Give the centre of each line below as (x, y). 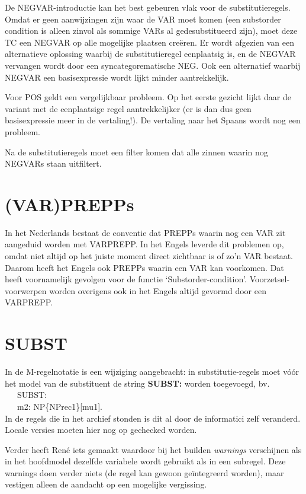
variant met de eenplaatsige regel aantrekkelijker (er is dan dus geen (128, 108)
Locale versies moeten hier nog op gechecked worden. (101, 430)
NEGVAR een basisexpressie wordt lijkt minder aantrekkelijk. (117, 77)
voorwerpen (26, 290)
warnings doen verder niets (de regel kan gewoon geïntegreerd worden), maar (144, 472)
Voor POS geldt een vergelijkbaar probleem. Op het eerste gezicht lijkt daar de (148, 97)
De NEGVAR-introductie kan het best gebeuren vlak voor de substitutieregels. (148, 7)
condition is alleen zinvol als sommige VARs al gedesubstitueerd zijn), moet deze (151, 31)
